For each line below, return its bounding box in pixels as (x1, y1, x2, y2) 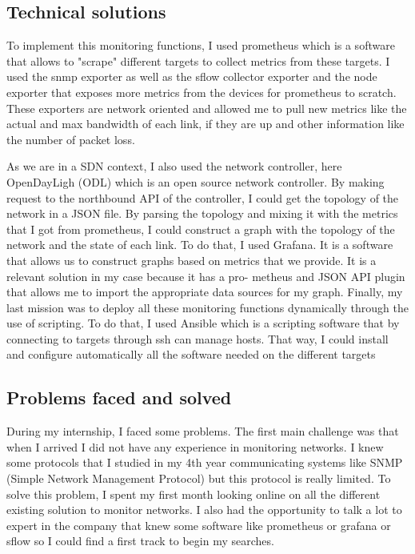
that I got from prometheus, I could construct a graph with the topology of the (6, 220, 395, 237)
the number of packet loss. (6, 130, 135, 147)
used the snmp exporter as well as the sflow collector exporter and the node (6, 68, 377, 85)
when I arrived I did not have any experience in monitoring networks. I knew (6, 438, 384, 455)
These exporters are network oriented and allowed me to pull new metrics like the (6, 99, 407, 116)
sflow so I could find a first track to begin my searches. (6, 532, 274, 549)
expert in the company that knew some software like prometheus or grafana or (6, 516, 391, 533)
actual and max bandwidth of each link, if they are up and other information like (6, 115, 405, 132)
